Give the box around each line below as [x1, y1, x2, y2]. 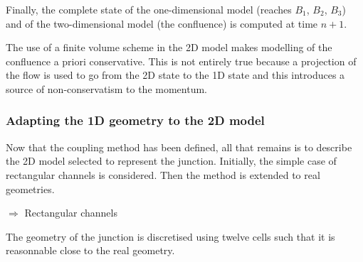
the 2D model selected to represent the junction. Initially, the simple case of [6, 153, 337, 168]
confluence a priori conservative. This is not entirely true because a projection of [6, 53, 357, 68]
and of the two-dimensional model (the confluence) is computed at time [6, 16, 318, 31]
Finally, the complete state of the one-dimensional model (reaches [6, 2, 292, 16]
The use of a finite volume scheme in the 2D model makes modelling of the [6, 40, 332, 55]
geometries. [6, 181, 55, 196]
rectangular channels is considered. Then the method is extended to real [6, 167, 320, 182]
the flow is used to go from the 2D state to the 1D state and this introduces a [6, 67, 345, 82]
